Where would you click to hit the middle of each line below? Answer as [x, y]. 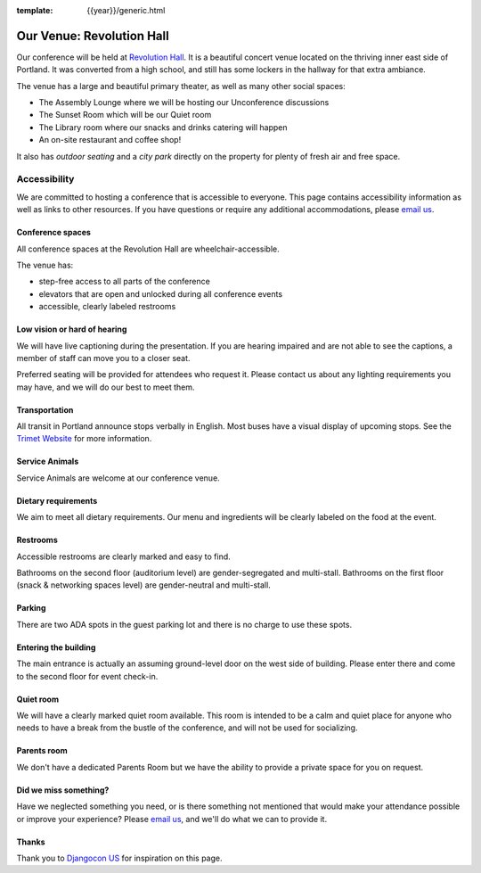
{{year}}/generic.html [126, 10]
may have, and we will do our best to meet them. [106, 387]
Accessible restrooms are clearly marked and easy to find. [123, 556]
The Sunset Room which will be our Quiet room [125, 115]
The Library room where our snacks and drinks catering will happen [163, 127]
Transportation [45, 409]
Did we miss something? [63, 790]
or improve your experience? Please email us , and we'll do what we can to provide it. [172, 819]
